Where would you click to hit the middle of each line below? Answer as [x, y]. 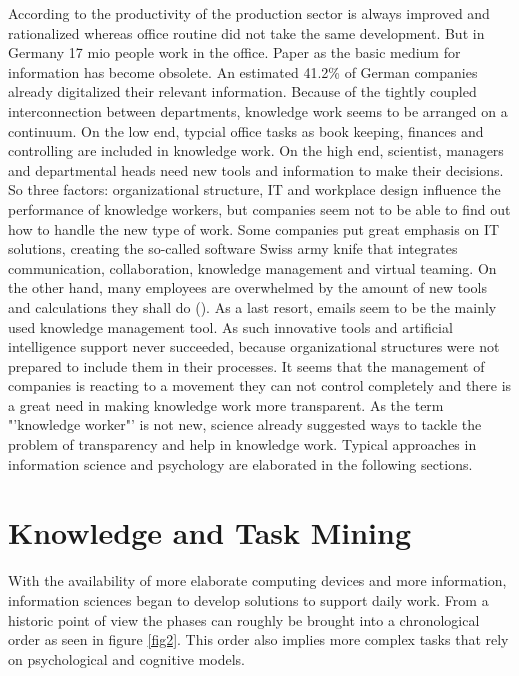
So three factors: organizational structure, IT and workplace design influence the [254, 189]
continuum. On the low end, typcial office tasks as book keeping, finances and [246, 130]
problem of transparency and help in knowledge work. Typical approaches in [242, 444]
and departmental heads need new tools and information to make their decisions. [256, 169]
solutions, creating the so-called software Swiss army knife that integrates [233, 248]
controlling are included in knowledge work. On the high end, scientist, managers [256, 150]
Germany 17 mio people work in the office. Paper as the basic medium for [234, 52]
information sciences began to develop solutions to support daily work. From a [248, 599]
